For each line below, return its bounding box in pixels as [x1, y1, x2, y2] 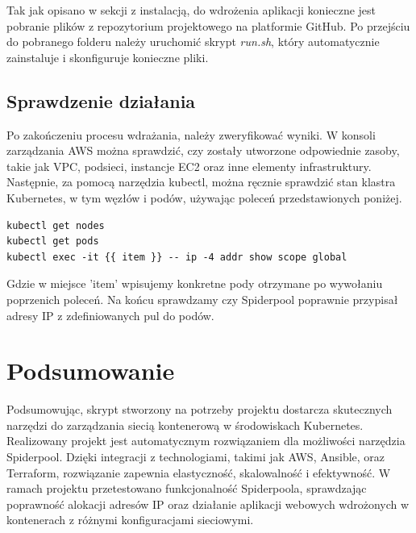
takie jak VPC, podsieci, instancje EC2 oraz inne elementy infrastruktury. [6, 157, 372, 174]
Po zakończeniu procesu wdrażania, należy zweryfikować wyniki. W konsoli [6, 126, 376, 143]
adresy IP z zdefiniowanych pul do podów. [6, 306, 214, 323]
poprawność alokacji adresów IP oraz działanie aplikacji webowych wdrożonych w [6, 495, 410, 512]
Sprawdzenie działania [6, 88, 196, 113]
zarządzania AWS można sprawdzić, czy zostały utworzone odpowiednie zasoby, [6, 142, 400, 159]
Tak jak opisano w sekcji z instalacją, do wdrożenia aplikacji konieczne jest [6, 2, 376, 18]
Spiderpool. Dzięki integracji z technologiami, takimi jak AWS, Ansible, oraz [6, 448, 385, 465]
